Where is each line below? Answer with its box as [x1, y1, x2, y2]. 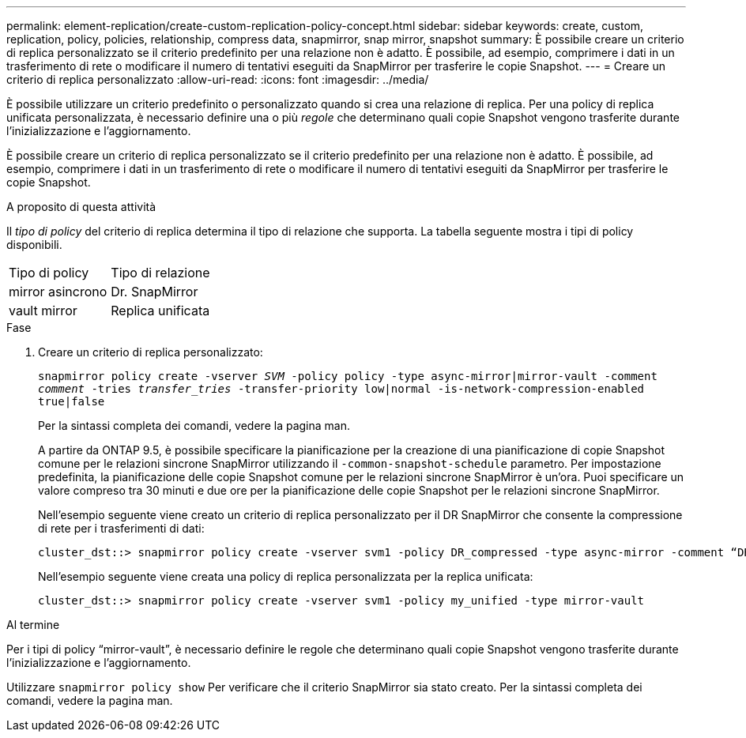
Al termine [6, 618, 60, 631]
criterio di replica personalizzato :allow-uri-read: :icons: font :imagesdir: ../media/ [6, 73, 429, 86]
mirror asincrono [9, 284, 107, 299]
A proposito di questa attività [6, 200, 156, 213]
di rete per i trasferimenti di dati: [38, 521, 205, 535]
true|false [38, 395, 105, 408]
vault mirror [9, 303, 77, 318]
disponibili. [6, 238, 62, 251]
